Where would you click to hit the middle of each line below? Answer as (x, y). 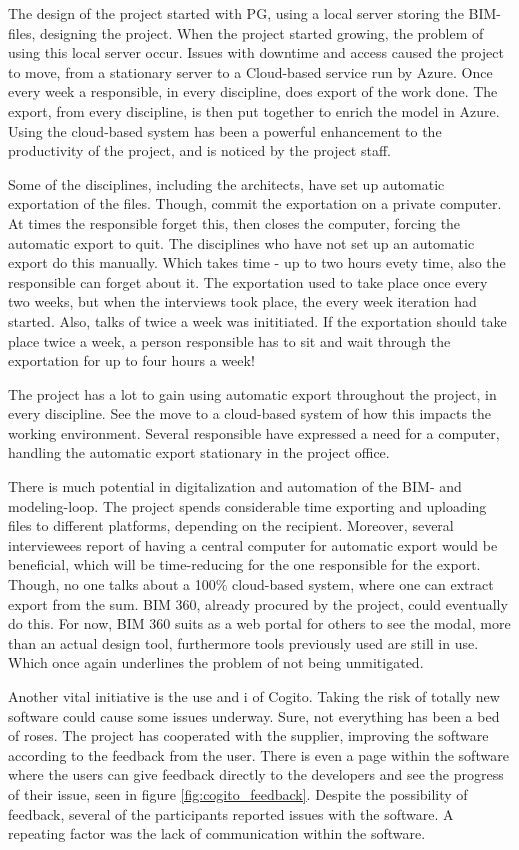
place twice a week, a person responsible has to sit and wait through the (229, 340)
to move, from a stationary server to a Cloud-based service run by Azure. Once (250, 71)
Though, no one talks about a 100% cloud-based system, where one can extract (251, 584)
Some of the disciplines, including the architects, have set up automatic (226, 183)
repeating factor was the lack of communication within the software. (217, 833)
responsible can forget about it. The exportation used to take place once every (248, 281)
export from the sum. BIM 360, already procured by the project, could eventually (258, 603)
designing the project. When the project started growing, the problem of (261, 32)
